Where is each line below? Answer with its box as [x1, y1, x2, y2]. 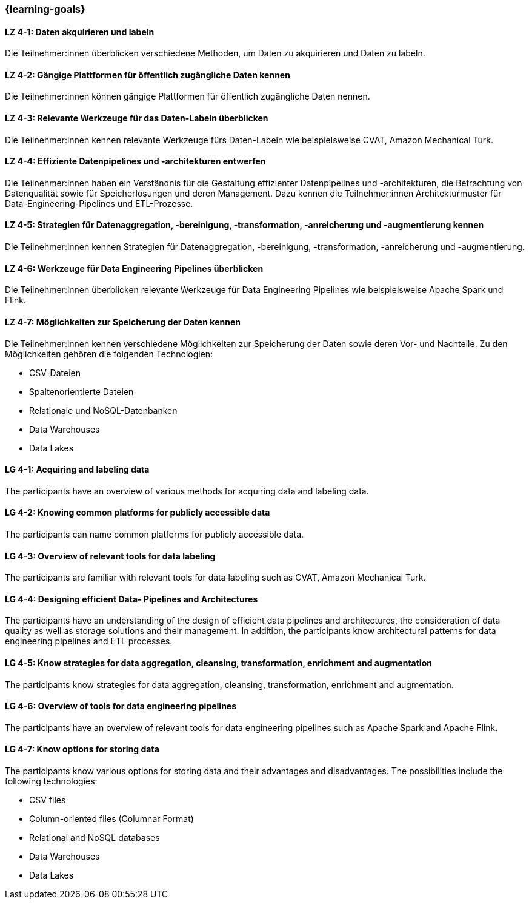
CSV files [29, 795, 66, 806]
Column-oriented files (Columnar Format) [29, 814, 194, 825]
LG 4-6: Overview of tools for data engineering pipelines [5, 701, 237, 712]
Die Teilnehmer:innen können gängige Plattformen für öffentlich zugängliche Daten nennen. [5, 91, 370, 102]
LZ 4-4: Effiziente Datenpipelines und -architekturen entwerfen [5, 156, 266, 167]
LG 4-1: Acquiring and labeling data [5, 464, 150, 475]
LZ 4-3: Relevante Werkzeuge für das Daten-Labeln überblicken [5, 113, 268, 124]
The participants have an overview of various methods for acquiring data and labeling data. [5, 485, 369, 496]
